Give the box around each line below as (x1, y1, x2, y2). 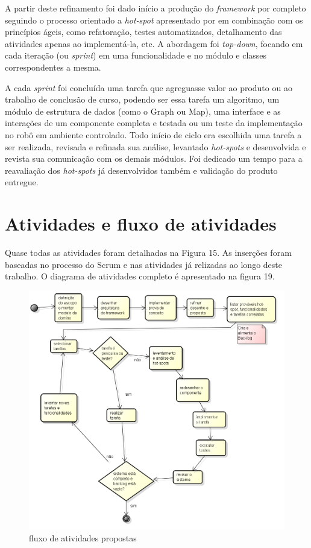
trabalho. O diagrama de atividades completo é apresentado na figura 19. (5, 270, 275, 282)
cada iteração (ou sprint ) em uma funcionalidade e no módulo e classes (5, 49, 267, 62)
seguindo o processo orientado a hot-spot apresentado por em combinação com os (5, 13, 303, 26)
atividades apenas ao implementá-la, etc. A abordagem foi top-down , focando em (5, 37, 303, 49)
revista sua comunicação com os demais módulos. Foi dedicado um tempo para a (5, 152, 303, 165)
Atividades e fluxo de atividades (5, 211, 277, 236)
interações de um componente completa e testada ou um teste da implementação (5, 116, 303, 129)
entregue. (5, 176, 39, 188)
